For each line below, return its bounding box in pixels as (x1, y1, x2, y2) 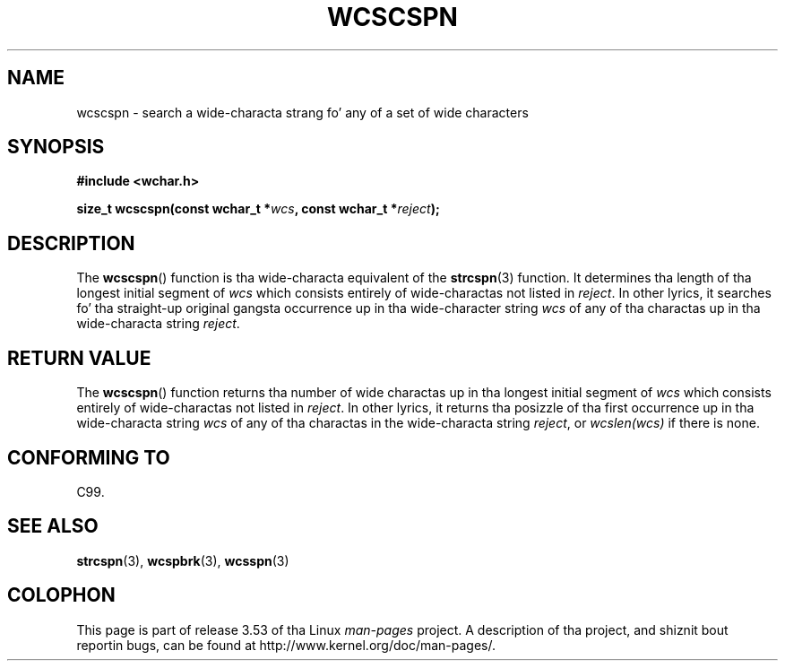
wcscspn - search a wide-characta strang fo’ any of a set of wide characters (76, 104, 529, 120)
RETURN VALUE (7, 346, 151, 369)
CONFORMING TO (7, 446, 170, 469)
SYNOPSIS (7, 135, 105, 159)
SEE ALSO (7, 515, 99, 538)
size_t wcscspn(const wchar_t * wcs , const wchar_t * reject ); (76, 201, 440, 217)
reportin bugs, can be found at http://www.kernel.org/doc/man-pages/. (76, 637, 496, 653)
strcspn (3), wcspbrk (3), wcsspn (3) (76, 552, 289, 568)
